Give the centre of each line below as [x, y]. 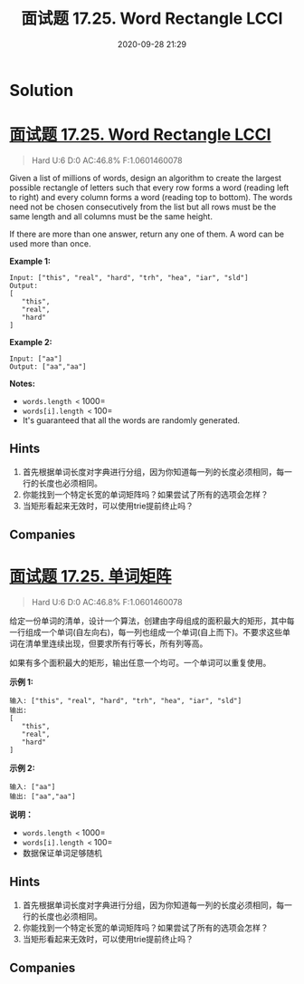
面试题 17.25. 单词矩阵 [90, 577]
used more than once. [50, 243]
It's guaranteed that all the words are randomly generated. [131, 420]
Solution [42, 90]
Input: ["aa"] [36, 359]
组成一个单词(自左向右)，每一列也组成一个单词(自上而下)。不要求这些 [154, 632]
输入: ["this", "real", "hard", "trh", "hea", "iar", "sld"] [126, 701]
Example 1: [30, 261]
